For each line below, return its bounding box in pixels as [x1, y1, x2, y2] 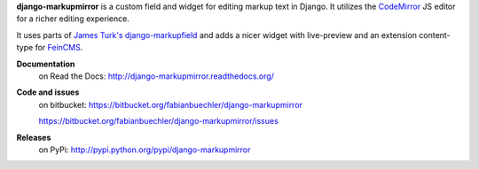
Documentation [16, 58, 75, 69]
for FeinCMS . [35, 42, 83, 53]
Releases [16, 132, 51, 142]
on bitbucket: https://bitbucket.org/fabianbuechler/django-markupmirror [38, 99, 303, 110]
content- [418, 29, 452, 40]
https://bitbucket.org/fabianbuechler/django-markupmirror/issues [38, 116, 279, 127]
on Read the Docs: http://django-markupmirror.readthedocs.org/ [38, 71, 275, 81]
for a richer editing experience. [16, 13, 130, 24]
